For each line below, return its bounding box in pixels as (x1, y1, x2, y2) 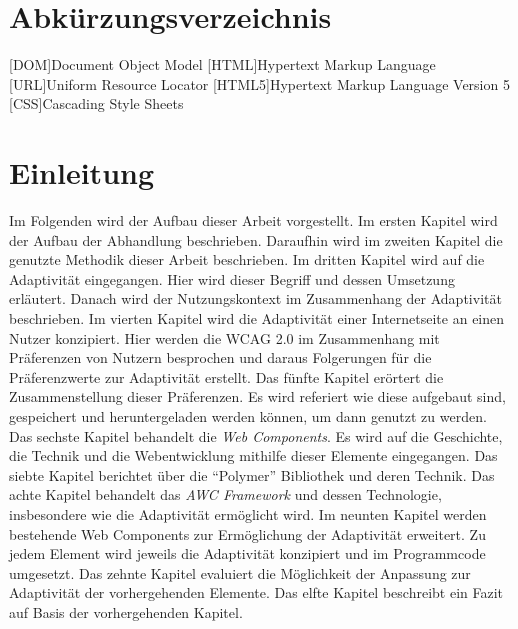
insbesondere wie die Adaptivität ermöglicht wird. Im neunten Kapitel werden (9, 503, 487, 524)
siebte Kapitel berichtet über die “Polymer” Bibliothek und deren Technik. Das (9, 464, 495, 485)
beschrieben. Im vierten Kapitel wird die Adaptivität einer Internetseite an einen (9, 308, 505, 328)
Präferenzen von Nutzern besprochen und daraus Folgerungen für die (9, 347, 432, 368)
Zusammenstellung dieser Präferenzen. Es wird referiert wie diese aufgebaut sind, (9, 386, 506, 407)
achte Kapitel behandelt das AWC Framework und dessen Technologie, (9, 484, 442, 505)
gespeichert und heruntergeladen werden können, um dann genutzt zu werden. (9, 405, 487, 426)
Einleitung (9, 152, 155, 193)
